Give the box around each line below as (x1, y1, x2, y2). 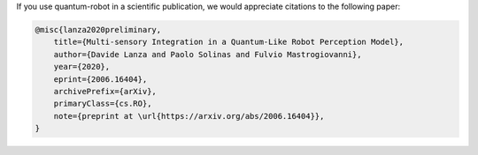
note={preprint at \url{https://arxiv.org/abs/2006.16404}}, (53, 111, 325, 121)
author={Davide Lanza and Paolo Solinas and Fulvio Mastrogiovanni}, (53, 49, 362, 59)
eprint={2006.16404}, (53, 74, 148, 84)
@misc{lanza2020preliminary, (35, 25, 162, 34)
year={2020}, (53, 62, 111, 72)
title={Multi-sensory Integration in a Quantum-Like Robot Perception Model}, (53, 37, 405, 48)
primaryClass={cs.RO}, (53, 99, 152, 109)
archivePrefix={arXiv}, (53, 86, 157, 96)
